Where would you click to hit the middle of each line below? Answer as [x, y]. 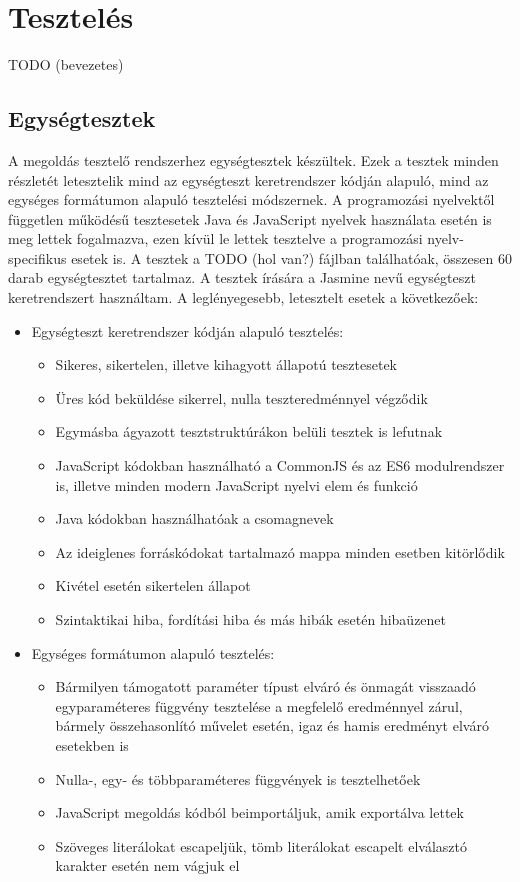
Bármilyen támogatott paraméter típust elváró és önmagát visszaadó [265, 686]
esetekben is [92, 744]
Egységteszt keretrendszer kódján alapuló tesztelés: [187, 330]
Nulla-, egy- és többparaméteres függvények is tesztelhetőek [238, 778]
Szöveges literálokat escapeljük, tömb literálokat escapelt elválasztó [261, 845]
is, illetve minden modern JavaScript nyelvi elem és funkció [236, 484]
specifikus [37, 257]
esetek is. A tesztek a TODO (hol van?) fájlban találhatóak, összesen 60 [291, 257]
